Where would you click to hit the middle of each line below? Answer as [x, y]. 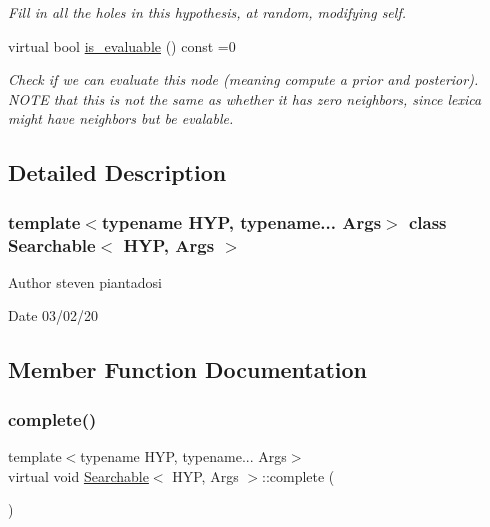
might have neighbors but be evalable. [121, 118]
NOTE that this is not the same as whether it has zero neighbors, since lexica [245, 98]
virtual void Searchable [78, 475]
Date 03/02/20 [53, 315]
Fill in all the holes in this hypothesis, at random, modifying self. [207, 12]
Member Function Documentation [188, 369]
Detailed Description [117, 172]
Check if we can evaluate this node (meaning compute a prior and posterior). [243, 79]
